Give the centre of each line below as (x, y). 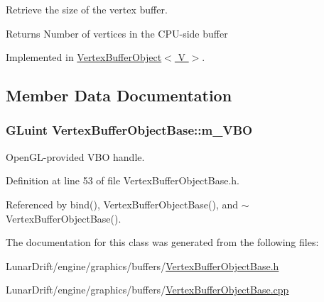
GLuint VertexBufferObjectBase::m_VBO (129, 130)
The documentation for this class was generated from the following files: (162, 242)
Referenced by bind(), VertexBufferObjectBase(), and (122, 204)
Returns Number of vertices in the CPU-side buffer (117, 33)
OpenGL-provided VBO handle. (75, 156)
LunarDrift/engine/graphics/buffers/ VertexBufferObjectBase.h (142, 265)
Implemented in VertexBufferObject (84, 57)
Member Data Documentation (119, 95)
